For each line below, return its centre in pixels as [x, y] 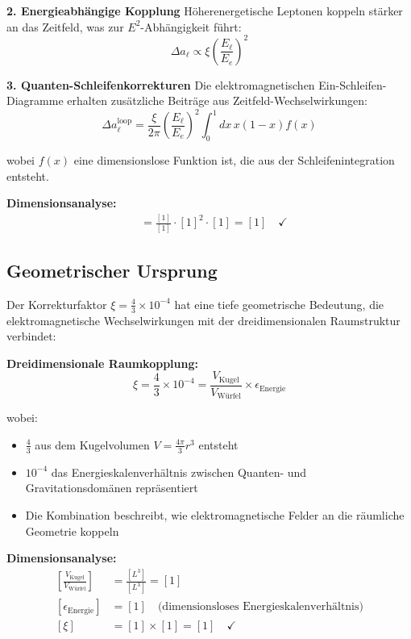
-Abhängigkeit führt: [191, 26]
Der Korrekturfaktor [57, 304]
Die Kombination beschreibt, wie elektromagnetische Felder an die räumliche [215, 514]
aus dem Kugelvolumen [92, 444]
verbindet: [31, 336]
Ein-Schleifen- [353, 84]
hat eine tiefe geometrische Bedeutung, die [279, 304]
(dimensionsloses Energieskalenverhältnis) [260, 607]
